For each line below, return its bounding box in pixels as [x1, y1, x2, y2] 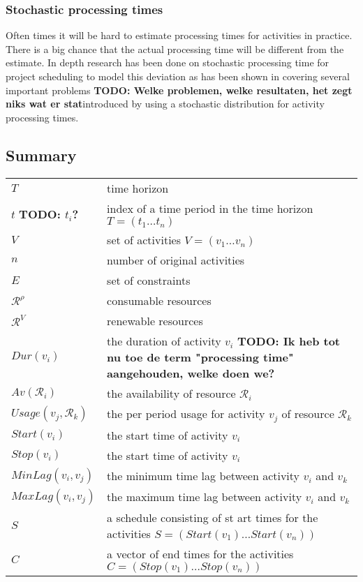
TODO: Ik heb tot [237, 332, 341, 349]
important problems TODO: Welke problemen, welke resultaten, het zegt [6, 82, 353, 97]
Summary [6, 144, 77, 165]
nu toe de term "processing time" [107, 348, 294, 365]
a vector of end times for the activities [107, 545, 294, 562]
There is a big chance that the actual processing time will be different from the [6, 41, 344, 56]
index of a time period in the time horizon [107, 200, 313, 216]
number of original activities [107, 251, 245, 268]
